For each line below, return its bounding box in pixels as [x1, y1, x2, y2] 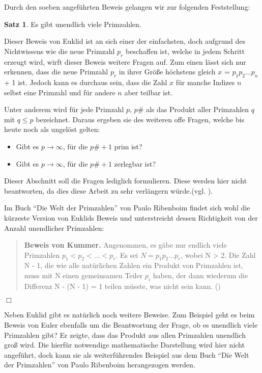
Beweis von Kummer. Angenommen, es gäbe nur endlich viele [24, 239, 227, 250]
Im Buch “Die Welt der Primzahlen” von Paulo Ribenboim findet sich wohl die [4, 202, 250, 213]
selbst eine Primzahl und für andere [4, 87, 115, 97]
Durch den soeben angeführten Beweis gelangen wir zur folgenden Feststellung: [4, 2, 250, 12]
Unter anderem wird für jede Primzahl [4, 104, 124, 115]
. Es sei [115, 249, 138, 260]
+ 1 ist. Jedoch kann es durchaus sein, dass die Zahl [4, 76, 167, 87]
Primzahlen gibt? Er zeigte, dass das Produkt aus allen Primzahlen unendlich [4, 329, 246, 340]
